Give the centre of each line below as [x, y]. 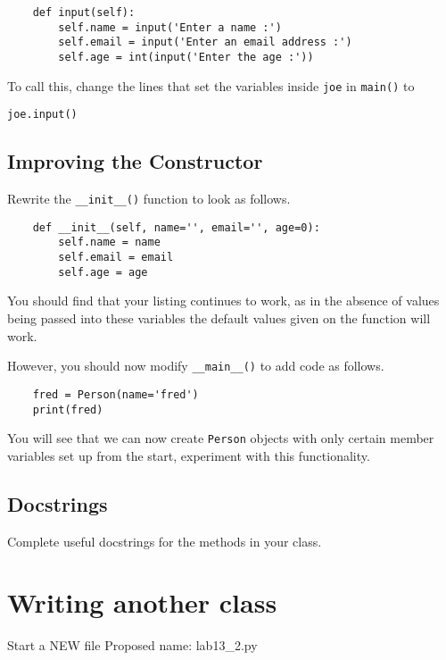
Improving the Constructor [135, 161]
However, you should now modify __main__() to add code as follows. [196, 366]
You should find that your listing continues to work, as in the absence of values [223, 301]
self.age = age [103, 272]
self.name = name [109, 242]
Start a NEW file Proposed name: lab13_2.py [132, 645]
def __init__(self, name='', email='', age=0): [176, 227]
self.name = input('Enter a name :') [170, 27]
